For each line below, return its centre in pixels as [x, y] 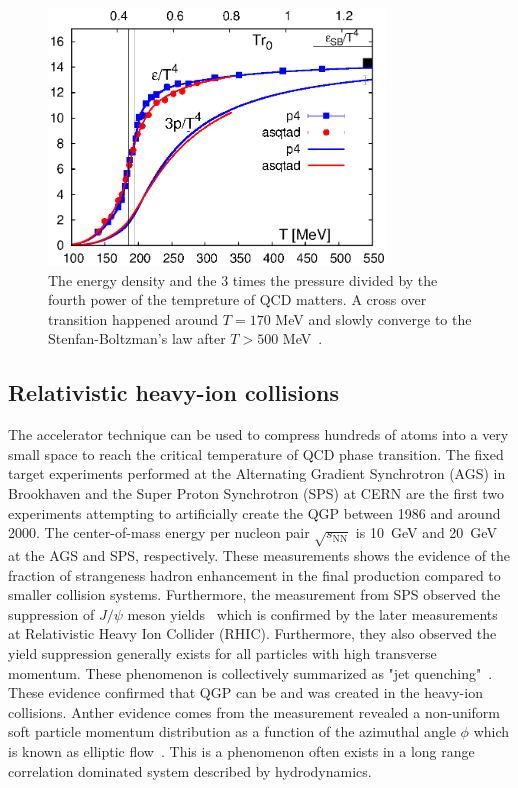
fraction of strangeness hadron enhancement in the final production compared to [254, 574]
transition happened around [133, 318]
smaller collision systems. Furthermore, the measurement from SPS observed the [254, 594]
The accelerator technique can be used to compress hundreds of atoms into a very [258, 434]
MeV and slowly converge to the [373, 318]
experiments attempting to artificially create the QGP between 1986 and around [254, 512]
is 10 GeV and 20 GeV [426, 532]
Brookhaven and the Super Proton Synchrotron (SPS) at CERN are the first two [256, 493]
